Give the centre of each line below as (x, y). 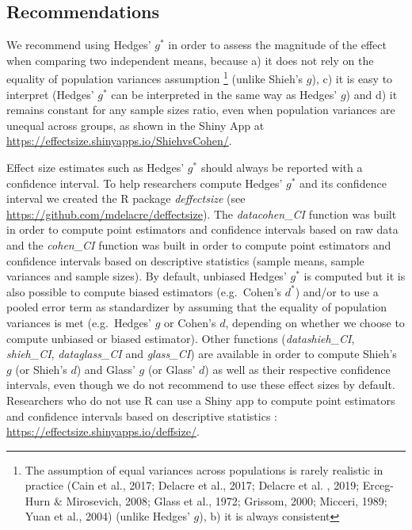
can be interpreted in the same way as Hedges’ (224, 94)
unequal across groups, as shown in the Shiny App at (135, 125)
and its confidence (343, 183)
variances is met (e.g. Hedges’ (79, 322)
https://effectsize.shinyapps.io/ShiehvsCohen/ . (119, 141)
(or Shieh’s (41, 369)
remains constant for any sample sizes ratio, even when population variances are (201, 110)
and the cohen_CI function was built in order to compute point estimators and (199, 244)
